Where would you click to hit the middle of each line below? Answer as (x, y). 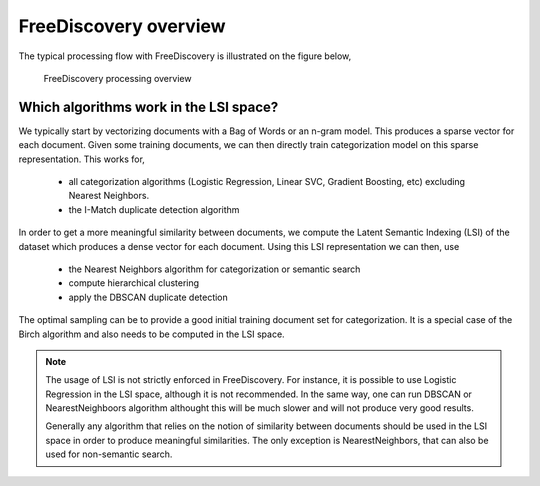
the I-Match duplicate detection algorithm (154, 209)
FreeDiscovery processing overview (117, 78)
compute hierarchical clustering (134, 283)
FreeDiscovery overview (122, 26)
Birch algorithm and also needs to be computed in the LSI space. (151, 334)
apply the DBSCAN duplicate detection (148, 297)
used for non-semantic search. (109, 454)
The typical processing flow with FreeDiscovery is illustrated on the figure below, (185, 56)
